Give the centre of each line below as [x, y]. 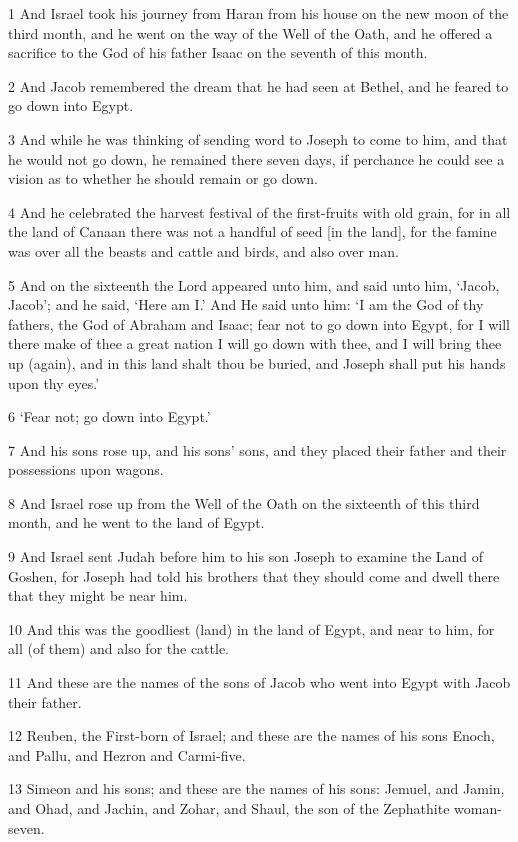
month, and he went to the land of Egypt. [136, 522]
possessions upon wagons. [86, 469]
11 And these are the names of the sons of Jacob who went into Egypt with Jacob [259, 682]
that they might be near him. [98, 595]
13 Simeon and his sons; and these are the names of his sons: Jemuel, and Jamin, [256, 788]
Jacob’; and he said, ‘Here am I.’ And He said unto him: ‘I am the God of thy [246, 304]
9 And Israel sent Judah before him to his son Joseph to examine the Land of [246, 556]
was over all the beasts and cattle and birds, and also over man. [203, 250]
